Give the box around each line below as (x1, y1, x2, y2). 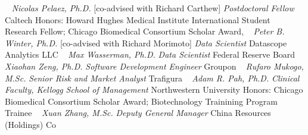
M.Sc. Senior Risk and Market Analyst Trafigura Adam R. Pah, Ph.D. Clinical (5, 71, 300, 84)
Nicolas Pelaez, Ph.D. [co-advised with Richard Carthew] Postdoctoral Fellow (11, 2, 294, 14)
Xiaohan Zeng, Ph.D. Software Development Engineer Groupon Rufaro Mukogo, (5, 59, 304, 72)
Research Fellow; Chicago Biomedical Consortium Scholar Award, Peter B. (5, 25, 285, 37)
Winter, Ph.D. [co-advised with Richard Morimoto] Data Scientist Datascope (5, 36, 287, 49)
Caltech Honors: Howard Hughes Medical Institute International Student (5, 13, 270, 26)
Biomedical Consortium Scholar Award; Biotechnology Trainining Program (5, 95, 278, 107)
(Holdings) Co (5, 118, 57, 130)
